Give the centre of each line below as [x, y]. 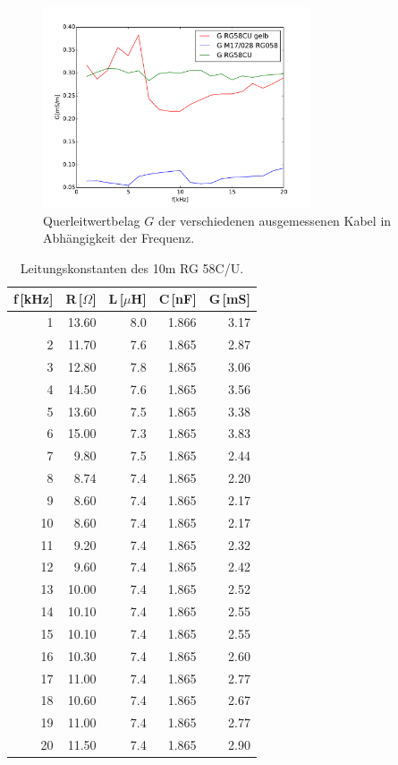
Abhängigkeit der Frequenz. [119, 238]
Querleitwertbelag [92, 220]
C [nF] [178, 299]
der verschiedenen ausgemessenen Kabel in [275, 220]
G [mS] [229, 299]
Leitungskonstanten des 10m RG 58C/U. [132, 267]
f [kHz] [34, 299]
